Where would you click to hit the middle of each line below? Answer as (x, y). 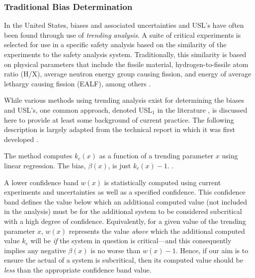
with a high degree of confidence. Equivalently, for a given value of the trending (125, 221)
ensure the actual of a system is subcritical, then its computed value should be (124, 260)
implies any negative (35, 250)
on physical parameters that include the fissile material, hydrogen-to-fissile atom (126, 64)
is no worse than (116, 250)
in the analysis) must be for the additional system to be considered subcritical (123, 211)
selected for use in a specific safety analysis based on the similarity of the (115, 44)
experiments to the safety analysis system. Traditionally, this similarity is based (125, 54)
